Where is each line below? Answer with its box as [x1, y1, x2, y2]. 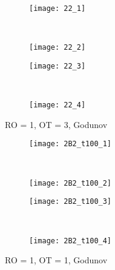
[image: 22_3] [29, 61, 86, 70]
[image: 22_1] [29, 4, 86, 13]
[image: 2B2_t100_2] [29, 178, 112, 187]
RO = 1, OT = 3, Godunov [5, 118, 108, 130]
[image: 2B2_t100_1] [29, 140, 112, 149]
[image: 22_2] [29, 43, 86, 52]
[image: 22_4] [29, 101, 86, 110]
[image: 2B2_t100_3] [29, 197, 112, 206]
